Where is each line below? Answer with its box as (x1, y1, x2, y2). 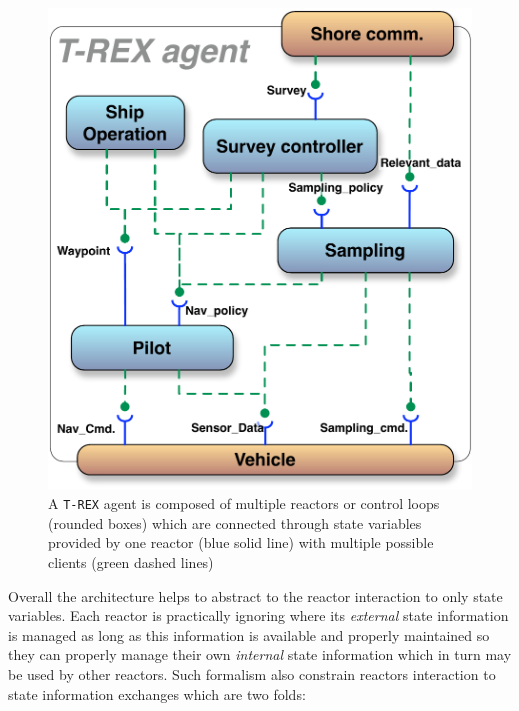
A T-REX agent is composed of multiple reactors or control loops (48, 493, 440, 514)
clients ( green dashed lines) (48, 552, 214, 573)
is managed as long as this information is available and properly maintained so (8, 624, 490, 645)
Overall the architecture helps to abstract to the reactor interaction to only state (8, 585, 503, 606)
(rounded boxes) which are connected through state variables (48, 512, 422, 533)
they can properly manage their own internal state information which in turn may (8, 644, 512, 665)
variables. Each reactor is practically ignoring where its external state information (8, 605, 509, 626)
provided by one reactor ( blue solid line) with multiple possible (48, 532, 434, 553)
